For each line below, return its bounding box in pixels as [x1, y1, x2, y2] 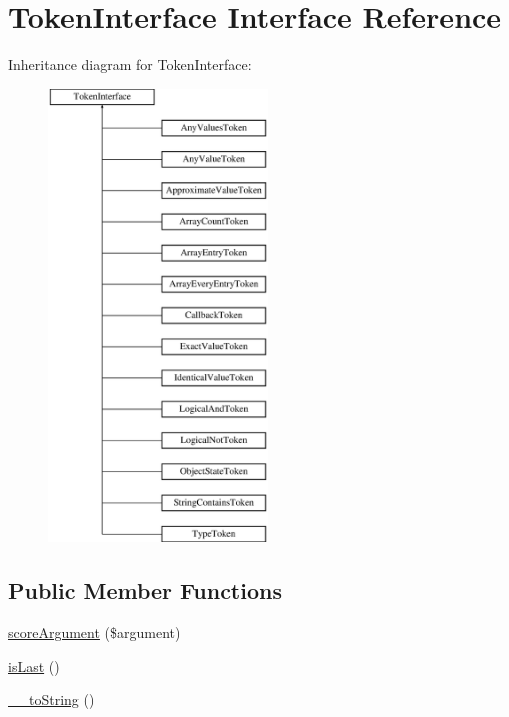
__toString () [8, 689, 95, 710]
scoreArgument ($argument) [8, 622, 181, 643]
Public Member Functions [8, 575, 282, 606]
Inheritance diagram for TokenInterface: [8, 54, 252, 75]
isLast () [8, 655, 60, 676]
